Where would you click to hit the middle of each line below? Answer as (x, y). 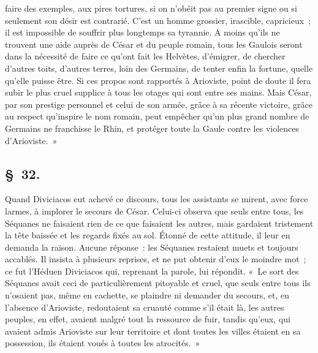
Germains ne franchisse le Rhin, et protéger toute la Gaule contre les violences (152, 128)
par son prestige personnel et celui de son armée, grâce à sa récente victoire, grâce (159, 104)
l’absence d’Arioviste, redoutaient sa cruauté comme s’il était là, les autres (145, 307)
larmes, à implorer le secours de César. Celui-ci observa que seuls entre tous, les (154, 211)
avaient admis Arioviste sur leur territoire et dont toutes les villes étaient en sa (153, 331)
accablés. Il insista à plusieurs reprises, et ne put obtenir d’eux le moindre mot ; (156, 259)
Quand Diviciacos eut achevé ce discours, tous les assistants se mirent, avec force (157, 199)
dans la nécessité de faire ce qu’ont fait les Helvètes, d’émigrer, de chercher (145, 56)
